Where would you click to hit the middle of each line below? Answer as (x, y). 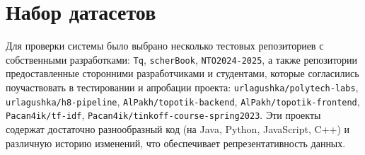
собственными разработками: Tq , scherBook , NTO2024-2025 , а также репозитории (182, 59)
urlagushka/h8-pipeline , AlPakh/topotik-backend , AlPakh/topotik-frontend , (183, 101)
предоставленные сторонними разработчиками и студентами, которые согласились (182, 73)
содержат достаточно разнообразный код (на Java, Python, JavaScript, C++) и (178, 128)
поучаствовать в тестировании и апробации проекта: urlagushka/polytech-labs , (182, 87)
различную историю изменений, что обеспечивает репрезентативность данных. (176, 143)
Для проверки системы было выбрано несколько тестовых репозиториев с (165, 46)
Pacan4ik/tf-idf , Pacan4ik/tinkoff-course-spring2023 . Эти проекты (163, 115)
